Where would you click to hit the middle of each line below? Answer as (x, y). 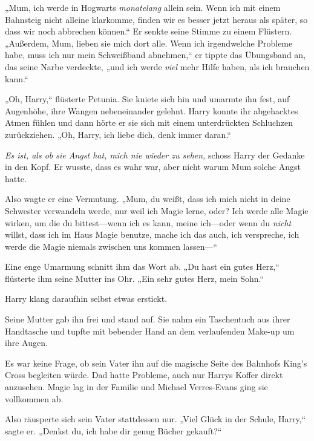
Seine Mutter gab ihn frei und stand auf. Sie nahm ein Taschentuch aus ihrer (148, 319)
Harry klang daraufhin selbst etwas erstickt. (86, 299)
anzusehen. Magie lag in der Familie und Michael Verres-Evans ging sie (136, 387)
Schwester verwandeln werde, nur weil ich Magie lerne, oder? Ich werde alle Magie (157, 210)
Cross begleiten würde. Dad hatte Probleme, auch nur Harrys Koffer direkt (144, 375)
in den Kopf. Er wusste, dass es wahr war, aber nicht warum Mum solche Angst (153, 167)
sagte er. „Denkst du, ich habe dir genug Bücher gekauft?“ (113, 430)
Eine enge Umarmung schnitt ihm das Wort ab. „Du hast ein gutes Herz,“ (142, 266)
